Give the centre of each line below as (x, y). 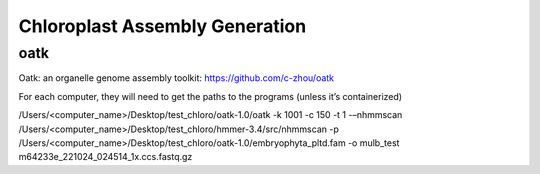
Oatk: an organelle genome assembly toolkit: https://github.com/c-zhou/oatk (176, 78)
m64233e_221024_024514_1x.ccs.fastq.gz (105, 157)
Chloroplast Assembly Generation (162, 26)
